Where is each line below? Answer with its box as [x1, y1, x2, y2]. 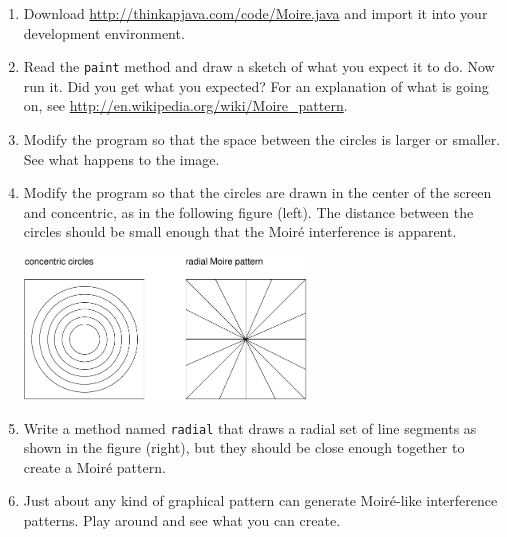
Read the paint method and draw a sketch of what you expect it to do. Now [23, 56, 495, 77]
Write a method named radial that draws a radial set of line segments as [23, 417, 477, 438]
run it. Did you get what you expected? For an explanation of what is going [23, 75, 489, 96]
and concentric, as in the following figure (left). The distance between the [23, 201, 474, 222]
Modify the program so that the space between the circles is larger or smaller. [23, 129, 501, 150]
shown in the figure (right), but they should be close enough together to [23, 437, 465, 458]
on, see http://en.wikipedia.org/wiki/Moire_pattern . [23, 95, 348, 116]
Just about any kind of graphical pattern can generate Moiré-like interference [23, 490, 498, 511]
